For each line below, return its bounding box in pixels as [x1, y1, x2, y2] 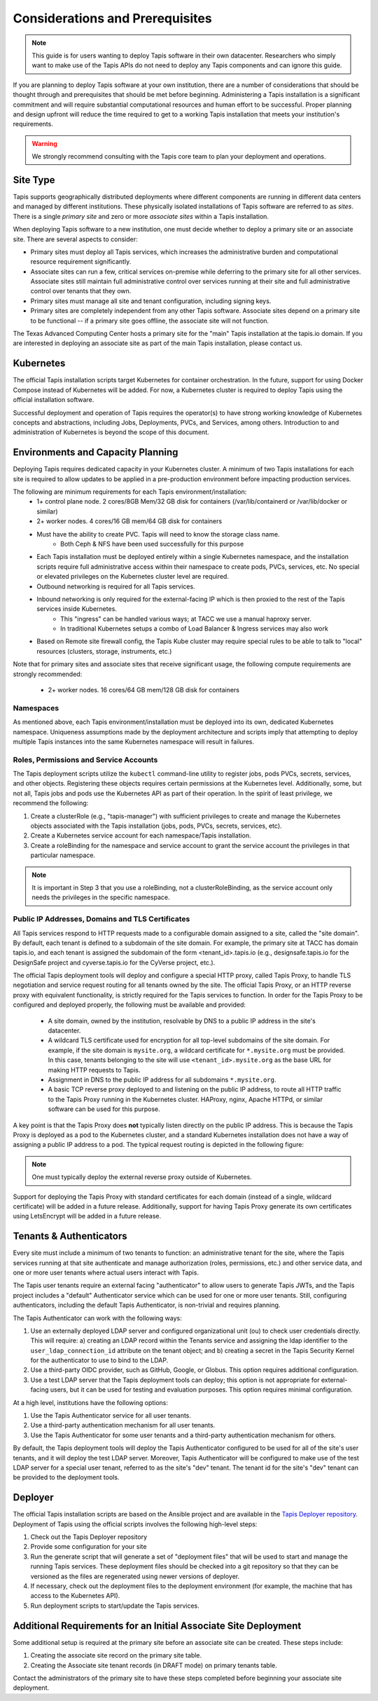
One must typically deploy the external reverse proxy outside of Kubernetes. [31, 1173, 252, 1181]
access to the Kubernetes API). [30, 1592, 120, 1600]
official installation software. [13, 396, 94, 404]
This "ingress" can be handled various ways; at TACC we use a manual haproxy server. [60, 614, 311, 623]
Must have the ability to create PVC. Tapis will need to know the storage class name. [36, 530, 280, 538]
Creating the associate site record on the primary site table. [30, 1651, 202, 1660]
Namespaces [13, 703, 59, 713]
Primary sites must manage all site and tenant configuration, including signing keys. [30, 297, 272, 305]
